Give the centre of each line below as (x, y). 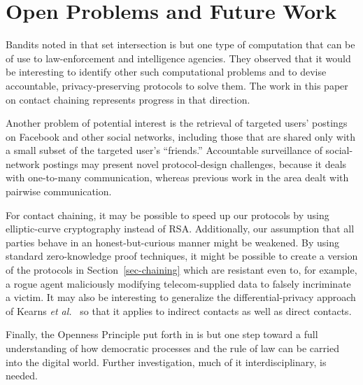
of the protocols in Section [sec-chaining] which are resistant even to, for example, (181, 270)
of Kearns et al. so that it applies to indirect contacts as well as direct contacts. (179, 310)
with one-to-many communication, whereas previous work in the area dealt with (177, 177)
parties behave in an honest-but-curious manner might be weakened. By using (173, 242)
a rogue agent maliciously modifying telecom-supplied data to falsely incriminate (178, 283)
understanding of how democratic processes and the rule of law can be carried (172, 348)
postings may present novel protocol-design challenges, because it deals (195, 163)
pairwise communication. (59, 191)
